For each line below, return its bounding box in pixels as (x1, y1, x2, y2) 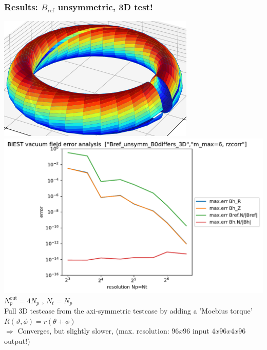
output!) (4, 335, 30, 346)
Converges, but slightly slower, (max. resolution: (17, 325, 169, 336)
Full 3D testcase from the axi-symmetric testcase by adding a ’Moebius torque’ (4, 305, 253, 316)
